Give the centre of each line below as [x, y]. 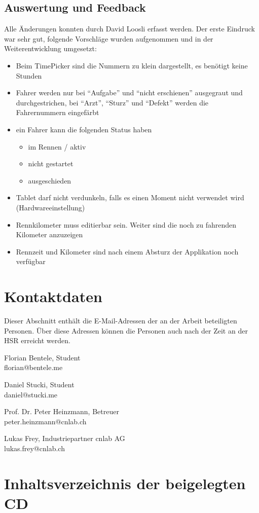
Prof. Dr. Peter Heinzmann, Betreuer [62, 411]
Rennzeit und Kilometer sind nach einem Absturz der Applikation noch [127, 251]
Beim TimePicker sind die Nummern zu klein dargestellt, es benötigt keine [132, 65]
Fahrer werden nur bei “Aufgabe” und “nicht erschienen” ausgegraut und [129, 93]
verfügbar [31, 261]
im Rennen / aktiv [57, 146]
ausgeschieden [50, 180]
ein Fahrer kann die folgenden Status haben [84, 129]
